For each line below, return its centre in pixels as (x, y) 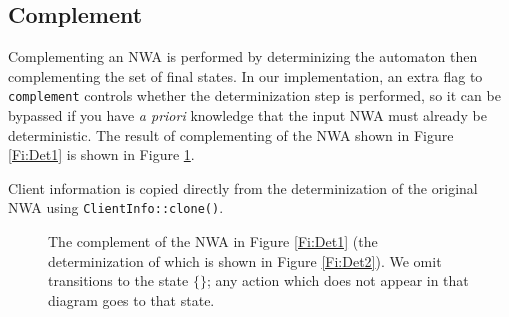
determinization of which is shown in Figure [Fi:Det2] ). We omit (245, 260)
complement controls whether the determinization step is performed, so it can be (254, 95)
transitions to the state (118, 280)
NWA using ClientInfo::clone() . (116, 207)
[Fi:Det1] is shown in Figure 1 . (101, 154)
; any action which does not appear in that (337, 280)
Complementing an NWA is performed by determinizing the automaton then (243, 56)
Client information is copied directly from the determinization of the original (243, 187)
